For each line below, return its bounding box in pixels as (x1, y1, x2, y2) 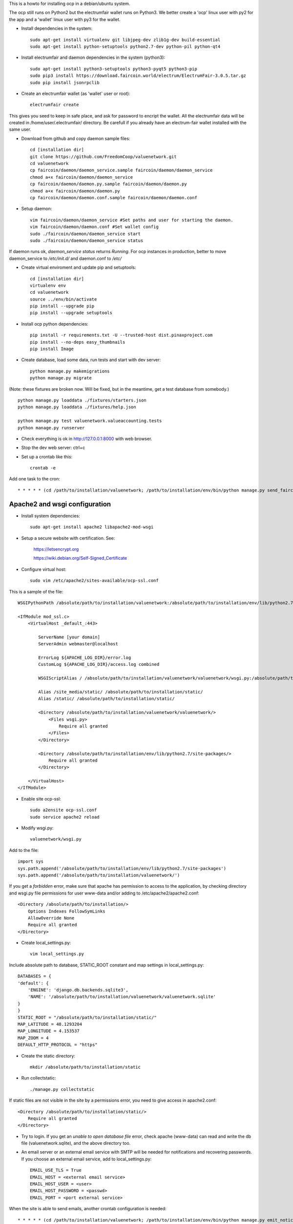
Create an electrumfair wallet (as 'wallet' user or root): (21, 91, 130, 96)
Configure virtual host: (21, 566, 66, 572)
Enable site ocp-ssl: (21, 796, 61, 801)
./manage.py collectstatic (30, 1086, 95, 1092)
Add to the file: (9, 847, 39, 853)
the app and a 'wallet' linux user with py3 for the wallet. (9, 16, 121, 22)
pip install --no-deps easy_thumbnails (30, 339, 126, 345)
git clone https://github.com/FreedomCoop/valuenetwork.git (30, 154, 177, 159)
